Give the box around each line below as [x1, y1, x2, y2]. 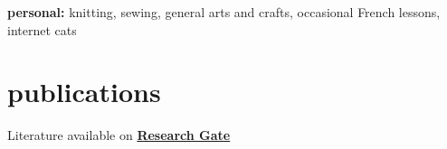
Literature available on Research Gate [7, 126, 231, 144]
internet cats [7, 20, 77, 39]
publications [7, 73, 161, 110]
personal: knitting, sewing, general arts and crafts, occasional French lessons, [7, 3, 441, 21]
